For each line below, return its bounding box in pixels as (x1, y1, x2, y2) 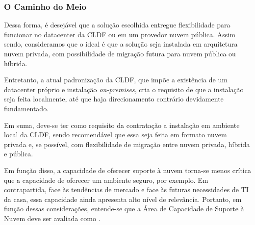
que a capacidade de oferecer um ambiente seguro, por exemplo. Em (4, 175, 208, 185)
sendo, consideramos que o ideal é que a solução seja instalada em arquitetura (4, 39, 238, 49)
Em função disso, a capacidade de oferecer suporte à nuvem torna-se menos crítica (4, 165, 251, 175)
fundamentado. (4, 103, 49, 113)
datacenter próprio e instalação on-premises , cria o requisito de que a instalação (4, 84, 244, 94)
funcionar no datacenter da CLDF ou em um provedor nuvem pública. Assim (4, 29, 235, 39)
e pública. (4, 149, 33, 159)
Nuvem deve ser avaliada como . (4, 213, 101, 223)
